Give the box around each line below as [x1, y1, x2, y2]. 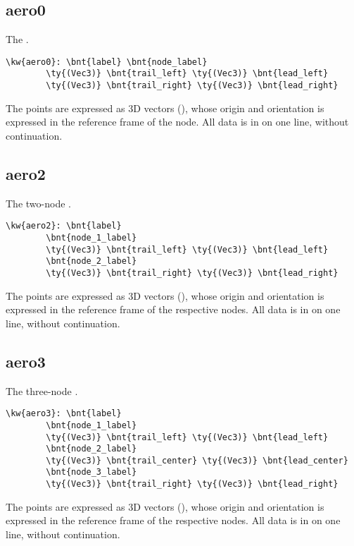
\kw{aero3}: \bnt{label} [6, 408, 122, 419]
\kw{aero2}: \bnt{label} [6, 221, 122, 231]
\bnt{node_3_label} [46, 467, 137, 478]
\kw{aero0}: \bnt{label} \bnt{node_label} [6, 56, 208, 67]
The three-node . [6, 383, 78, 398]
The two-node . [6, 195, 71, 210]
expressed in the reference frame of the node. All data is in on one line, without [6, 114, 349, 129]
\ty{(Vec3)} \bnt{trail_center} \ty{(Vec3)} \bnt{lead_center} [46, 455, 348, 466]
